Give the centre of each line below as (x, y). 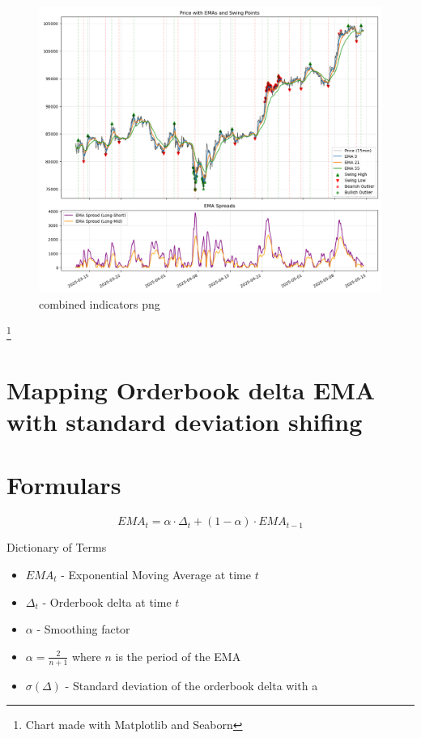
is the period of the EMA (178, 656)
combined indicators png (100, 303)
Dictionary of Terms (57, 547)
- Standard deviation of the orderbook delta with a (191, 685)
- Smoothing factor (83, 629)
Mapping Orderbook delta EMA (191, 389)
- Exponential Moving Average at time (156, 574)
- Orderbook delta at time (107, 601)
